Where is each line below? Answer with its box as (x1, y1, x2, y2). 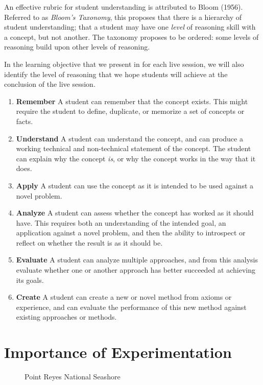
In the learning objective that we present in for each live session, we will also (4, 58, 244, 69)
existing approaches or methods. (16, 311, 117, 322)
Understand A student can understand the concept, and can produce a (16, 133, 243, 143)
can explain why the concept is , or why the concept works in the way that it (16, 153, 256, 163)
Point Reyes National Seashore (25, 371, 121, 382)
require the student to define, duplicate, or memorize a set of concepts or (16, 106, 245, 116)
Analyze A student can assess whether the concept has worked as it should (16, 207, 254, 218)
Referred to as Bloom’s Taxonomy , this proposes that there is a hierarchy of (4, 11, 242, 22)
